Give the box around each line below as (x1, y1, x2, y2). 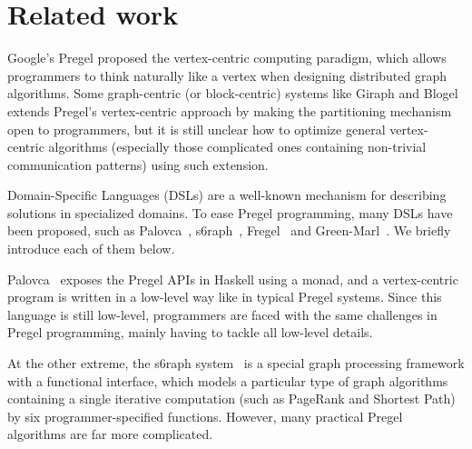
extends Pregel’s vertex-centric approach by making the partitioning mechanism (7, 101, 452, 120)
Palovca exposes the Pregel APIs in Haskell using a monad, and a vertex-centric (7, 269, 458, 288)
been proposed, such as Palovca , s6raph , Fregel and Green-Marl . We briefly (7, 221, 451, 240)
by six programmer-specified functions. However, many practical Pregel (7, 406, 403, 425)
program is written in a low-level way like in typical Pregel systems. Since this (7, 287, 442, 306)
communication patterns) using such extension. (7, 155, 269, 174)
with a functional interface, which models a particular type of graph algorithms (7, 371, 448, 390)
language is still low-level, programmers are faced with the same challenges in (7, 304, 438, 324)
